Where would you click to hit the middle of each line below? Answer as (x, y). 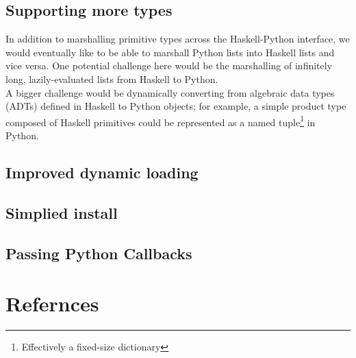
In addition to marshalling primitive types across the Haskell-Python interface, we (178, 39)
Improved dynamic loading (102, 172)
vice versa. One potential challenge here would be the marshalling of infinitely (169, 65)
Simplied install (62, 212)
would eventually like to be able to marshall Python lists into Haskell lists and (170, 52)
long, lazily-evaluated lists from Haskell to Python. (112, 79)
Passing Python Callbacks (99, 253)
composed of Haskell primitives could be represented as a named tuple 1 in (161, 121)
